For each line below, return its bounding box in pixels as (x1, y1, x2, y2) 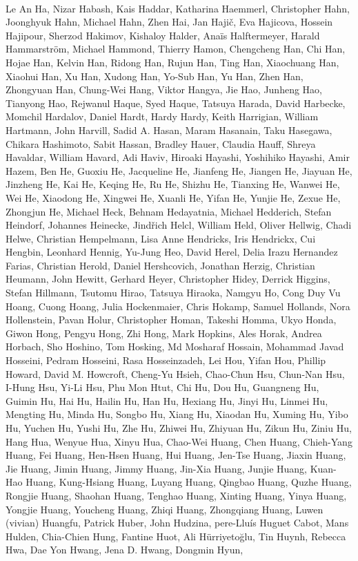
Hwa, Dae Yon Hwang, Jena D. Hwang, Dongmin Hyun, (6, 542, 243, 557)
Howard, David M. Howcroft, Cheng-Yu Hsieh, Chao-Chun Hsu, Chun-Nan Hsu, (6, 366, 345, 381)
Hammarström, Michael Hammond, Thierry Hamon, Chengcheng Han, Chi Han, (6, 41, 346, 56)
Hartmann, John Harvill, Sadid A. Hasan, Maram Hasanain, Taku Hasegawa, (6, 122, 332, 137)
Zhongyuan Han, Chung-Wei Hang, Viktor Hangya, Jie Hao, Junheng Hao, (6, 82, 322, 97)
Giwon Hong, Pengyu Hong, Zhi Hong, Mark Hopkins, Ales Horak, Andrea (6, 325, 322, 340)
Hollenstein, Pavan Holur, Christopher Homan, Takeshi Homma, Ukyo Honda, (6, 312, 337, 327)
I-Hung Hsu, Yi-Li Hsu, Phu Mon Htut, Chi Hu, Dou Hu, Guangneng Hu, (6, 380, 319, 394)
